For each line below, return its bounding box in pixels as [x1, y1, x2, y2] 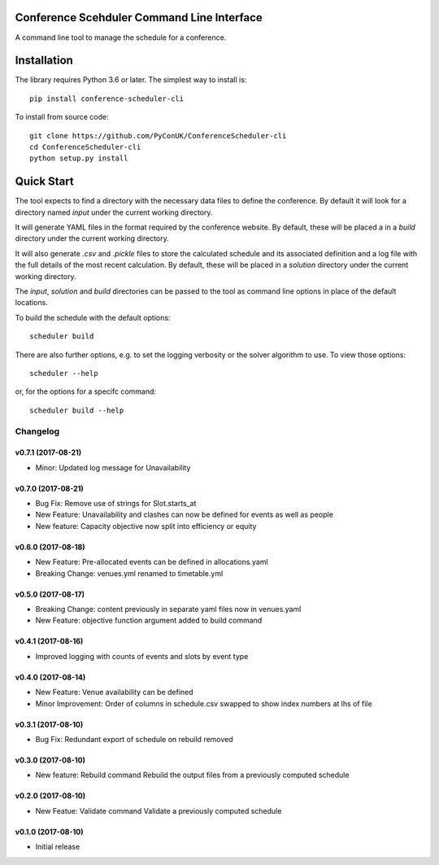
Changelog [15, 426, 60, 437]
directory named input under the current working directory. [15, 208, 213, 217]
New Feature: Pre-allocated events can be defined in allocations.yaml [35, 557, 268, 567]
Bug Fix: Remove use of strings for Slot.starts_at [35, 499, 197, 509]
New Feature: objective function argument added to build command [35, 615, 263, 626]
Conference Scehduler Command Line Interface [15, 11, 263, 24]
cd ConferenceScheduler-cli [29, 142, 141, 151]
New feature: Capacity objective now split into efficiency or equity [35, 521, 257, 531]
